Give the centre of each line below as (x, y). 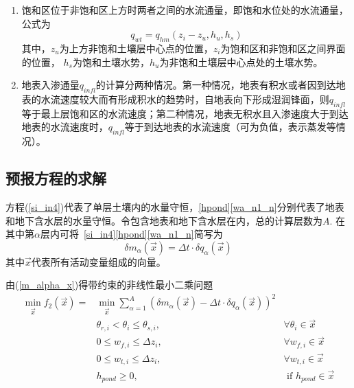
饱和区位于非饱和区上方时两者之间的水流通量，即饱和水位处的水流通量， (185, 10)
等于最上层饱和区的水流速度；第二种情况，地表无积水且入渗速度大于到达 (185, 113)
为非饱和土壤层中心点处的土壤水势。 (241, 61)
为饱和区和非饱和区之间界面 (283, 48)
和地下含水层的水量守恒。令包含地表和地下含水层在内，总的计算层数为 (164, 220)
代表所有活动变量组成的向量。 (98, 261)
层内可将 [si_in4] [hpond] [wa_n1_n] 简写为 (131, 234)
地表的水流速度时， (65, 127)
